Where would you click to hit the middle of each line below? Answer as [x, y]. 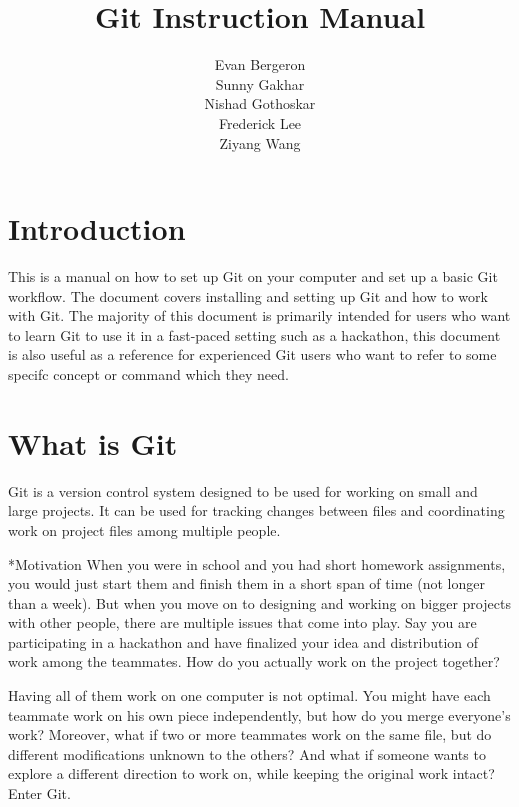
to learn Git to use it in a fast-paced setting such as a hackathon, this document [254, 334]
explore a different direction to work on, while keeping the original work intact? [251, 773]
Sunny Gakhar [260, 83]
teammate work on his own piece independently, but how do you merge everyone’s [259, 714]
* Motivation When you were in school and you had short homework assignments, [257, 563]
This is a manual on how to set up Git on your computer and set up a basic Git [253, 276]
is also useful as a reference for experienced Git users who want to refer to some [252, 354]
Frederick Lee [260, 122]
